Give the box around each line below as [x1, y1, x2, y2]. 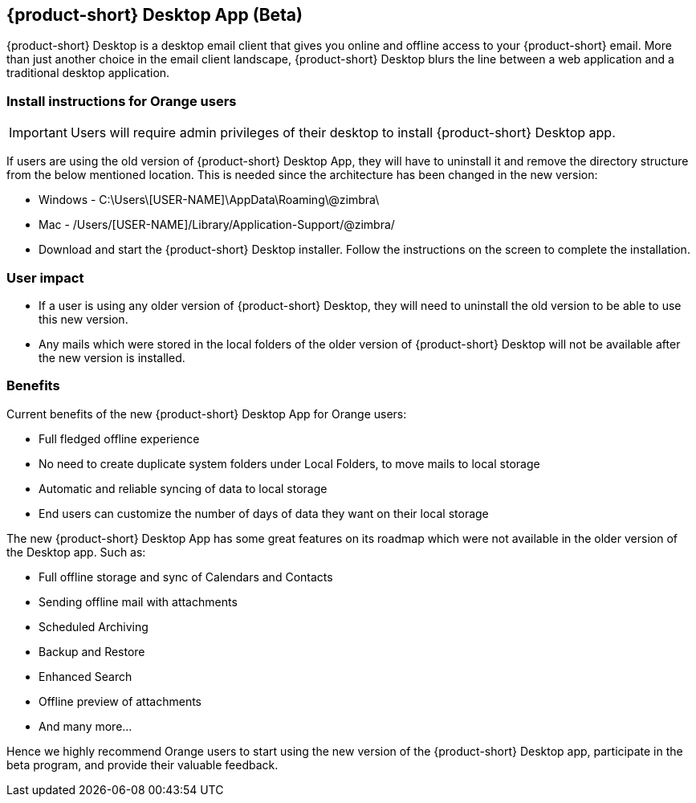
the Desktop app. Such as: [6, 544, 146, 559]
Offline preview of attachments [39, 694, 202, 708]
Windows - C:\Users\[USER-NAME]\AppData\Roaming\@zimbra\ [39, 193, 380, 207]
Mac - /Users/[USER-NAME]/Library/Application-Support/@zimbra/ [39, 218, 395, 232]
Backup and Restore [39, 644, 145, 658]
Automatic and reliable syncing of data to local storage [39, 481, 328, 495]
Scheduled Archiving [39, 619, 149, 634]
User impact [6, 269, 84, 286]
